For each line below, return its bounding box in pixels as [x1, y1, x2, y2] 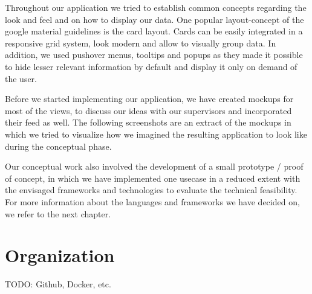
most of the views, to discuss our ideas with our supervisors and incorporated [5, 104, 292, 117]
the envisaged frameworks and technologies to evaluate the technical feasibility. [5, 184, 297, 196]
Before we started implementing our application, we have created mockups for [5, 92, 294, 105]
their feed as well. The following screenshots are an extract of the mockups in [5, 116, 291, 129]
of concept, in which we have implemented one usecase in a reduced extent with [5, 171, 301, 184]
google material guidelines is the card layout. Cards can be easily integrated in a [5, 25, 303, 37]
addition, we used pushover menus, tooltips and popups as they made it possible [5, 48, 303, 61]
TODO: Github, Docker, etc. [5, 278, 111, 290]
